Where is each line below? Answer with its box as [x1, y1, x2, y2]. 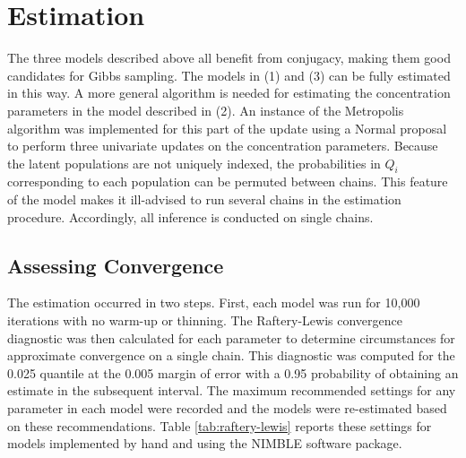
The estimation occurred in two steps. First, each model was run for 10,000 [7, 293, 420, 312]
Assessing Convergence [7, 251, 224, 279]
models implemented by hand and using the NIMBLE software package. [7, 434, 402, 453]
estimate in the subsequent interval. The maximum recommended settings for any [7, 381, 456, 400]
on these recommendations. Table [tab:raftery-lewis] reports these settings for [7, 416, 432, 435]
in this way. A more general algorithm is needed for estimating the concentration [7, 83, 451, 102]
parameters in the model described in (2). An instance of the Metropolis [7, 100, 404, 119]
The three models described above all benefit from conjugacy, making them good [7, 48, 451, 67]
